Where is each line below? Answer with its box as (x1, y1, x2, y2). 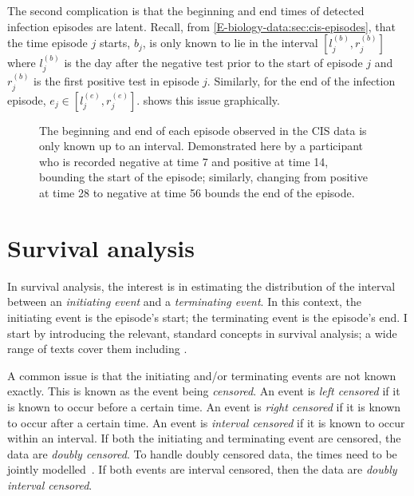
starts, (99, 34, 131, 51)
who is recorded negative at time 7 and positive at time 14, (39, 153, 329, 169)
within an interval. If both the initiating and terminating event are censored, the (7, 430, 401, 446)
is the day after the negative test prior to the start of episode (64, 54, 363, 70)
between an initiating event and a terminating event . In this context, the (7, 293, 362, 310)
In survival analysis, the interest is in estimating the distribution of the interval (7, 277, 396, 294)
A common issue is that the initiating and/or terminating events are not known (7, 367, 396, 383)
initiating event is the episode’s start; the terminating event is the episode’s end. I (7, 308, 408, 325)
